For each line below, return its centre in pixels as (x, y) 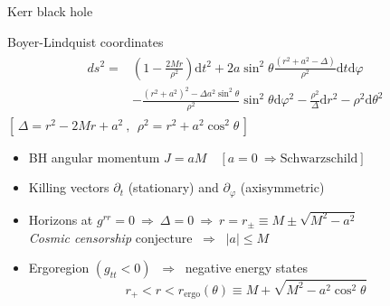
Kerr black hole (50, 11)
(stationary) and (173, 187)
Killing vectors (69, 187)
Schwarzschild (319, 158)
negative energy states (246, 268)
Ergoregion (59, 268)
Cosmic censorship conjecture (110, 237)
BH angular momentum (94, 157)
